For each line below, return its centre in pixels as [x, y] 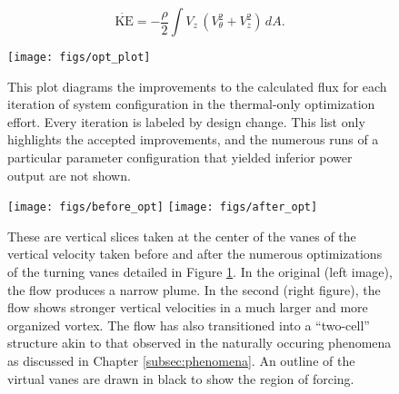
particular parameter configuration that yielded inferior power [180, 158]
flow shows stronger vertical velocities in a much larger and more [188, 307]
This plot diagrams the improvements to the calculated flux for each [197, 86]
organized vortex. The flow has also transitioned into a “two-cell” [189, 325]
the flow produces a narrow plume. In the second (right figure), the [194, 289]
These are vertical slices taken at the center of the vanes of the [182, 236]
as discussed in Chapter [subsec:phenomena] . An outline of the [181, 361]
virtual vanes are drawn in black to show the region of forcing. [181, 378]
